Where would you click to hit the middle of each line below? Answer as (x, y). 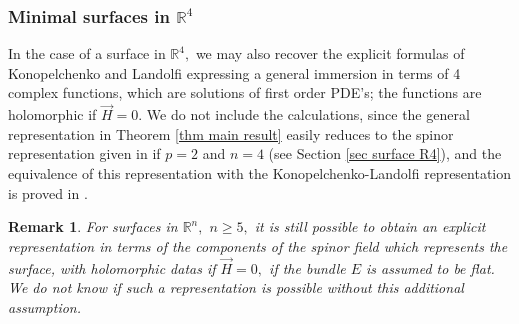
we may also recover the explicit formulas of (330, 53)
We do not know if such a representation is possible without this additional (236, 287)
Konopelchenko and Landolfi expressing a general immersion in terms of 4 (234, 72)
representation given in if (84, 153)
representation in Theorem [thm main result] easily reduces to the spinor (231, 133)
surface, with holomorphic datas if (112, 267)
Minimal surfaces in (89, 15)
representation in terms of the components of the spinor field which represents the (258, 245)
